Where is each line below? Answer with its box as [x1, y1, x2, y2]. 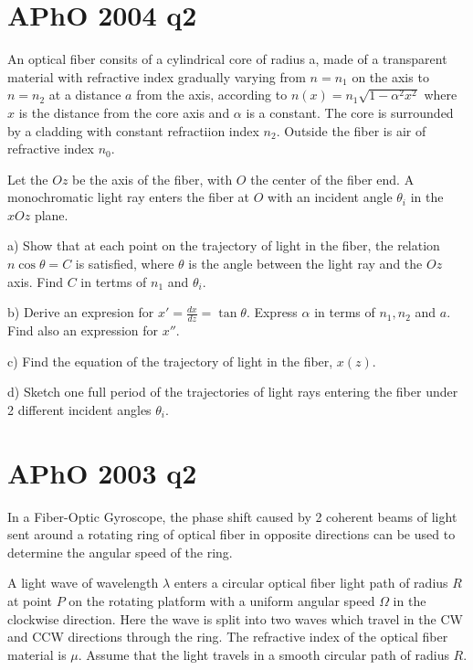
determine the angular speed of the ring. [7, 542, 233, 561]
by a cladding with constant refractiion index [7, 121, 259, 140]
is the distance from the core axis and [18, 102, 230, 122]
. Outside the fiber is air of [276, 121, 426, 140]
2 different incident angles [7, 399, 152, 419]
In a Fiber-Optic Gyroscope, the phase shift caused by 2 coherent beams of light [7, 506, 457, 526]
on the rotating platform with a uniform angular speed [68, 590, 375, 610]
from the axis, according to [136, 85, 288, 104]
